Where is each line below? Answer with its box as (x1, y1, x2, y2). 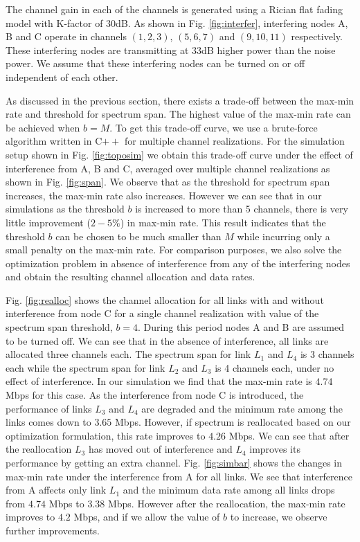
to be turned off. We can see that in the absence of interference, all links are (6, 333, 329, 347)
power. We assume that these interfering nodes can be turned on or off (6, 56, 305, 71)
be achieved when (6, 120, 80, 134)
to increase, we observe (230, 509, 327, 524)
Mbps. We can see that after (228, 428, 350, 442)
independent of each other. (6, 69, 118, 84)
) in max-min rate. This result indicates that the (120, 215, 326, 229)
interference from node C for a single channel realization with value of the (6, 306, 319, 320)
